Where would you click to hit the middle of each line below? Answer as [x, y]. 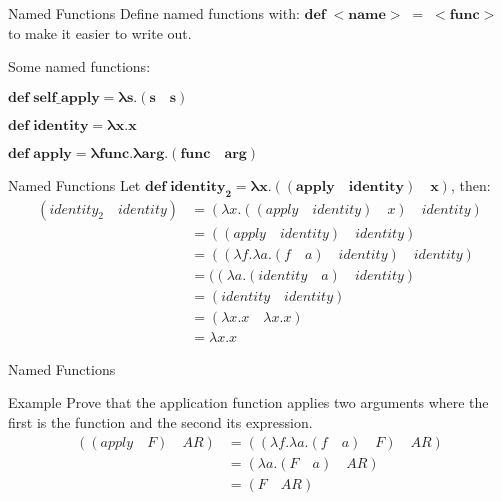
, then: [470, 184]
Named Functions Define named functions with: [154, 13]
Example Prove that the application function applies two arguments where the [248, 402]
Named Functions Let [74, 184]
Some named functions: [79, 66]
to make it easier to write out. [100, 32]
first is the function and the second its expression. [160, 421]
